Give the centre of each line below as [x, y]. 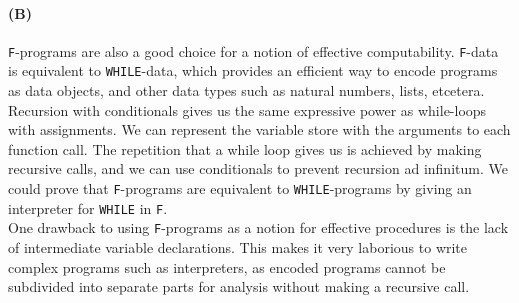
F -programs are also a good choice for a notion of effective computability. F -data [253, 50]
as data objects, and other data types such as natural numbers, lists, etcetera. [246, 90]
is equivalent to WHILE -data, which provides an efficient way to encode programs [253, 70]
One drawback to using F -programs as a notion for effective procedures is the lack [258, 227]
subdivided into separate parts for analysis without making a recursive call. [239, 286]
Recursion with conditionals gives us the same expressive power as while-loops [247, 109]
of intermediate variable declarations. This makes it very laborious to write [238, 247]
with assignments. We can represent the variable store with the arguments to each [259, 129]
